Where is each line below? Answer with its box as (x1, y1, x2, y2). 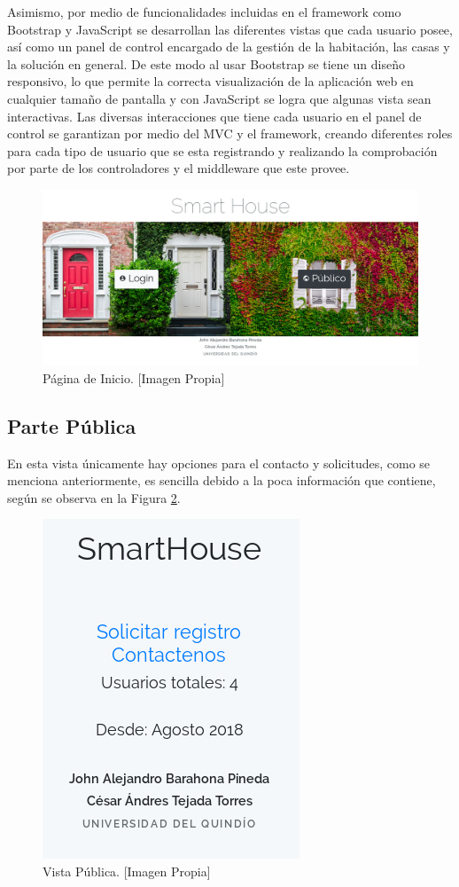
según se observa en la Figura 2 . (7, 488, 181, 506)
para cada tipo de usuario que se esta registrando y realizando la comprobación (7, 141, 438, 160)
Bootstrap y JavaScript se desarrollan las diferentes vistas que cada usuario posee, (7, 20, 453, 38)
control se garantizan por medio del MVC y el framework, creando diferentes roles (7, 124, 453, 143)
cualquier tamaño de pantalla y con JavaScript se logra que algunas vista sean (7, 89, 432, 107)
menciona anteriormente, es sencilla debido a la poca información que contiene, (7, 471, 436, 490)
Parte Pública (7, 412, 136, 439)
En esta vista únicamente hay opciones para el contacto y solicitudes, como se (7, 453, 431, 472)
